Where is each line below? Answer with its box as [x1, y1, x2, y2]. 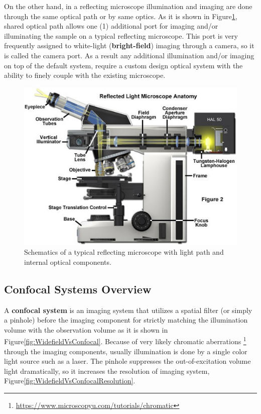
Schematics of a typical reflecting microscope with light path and [24, 247, 224, 257]
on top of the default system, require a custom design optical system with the [4, 60, 243, 70]
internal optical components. [24, 256, 111, 267]
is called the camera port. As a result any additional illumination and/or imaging [4, 50, 254, 60]
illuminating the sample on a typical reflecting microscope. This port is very [4, 30, 238, 41]
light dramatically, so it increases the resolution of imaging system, [4, 365, 210, 376]
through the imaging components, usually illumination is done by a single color [4, 346, 247, 356]
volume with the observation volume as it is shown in [4, 324, 168, 335]
